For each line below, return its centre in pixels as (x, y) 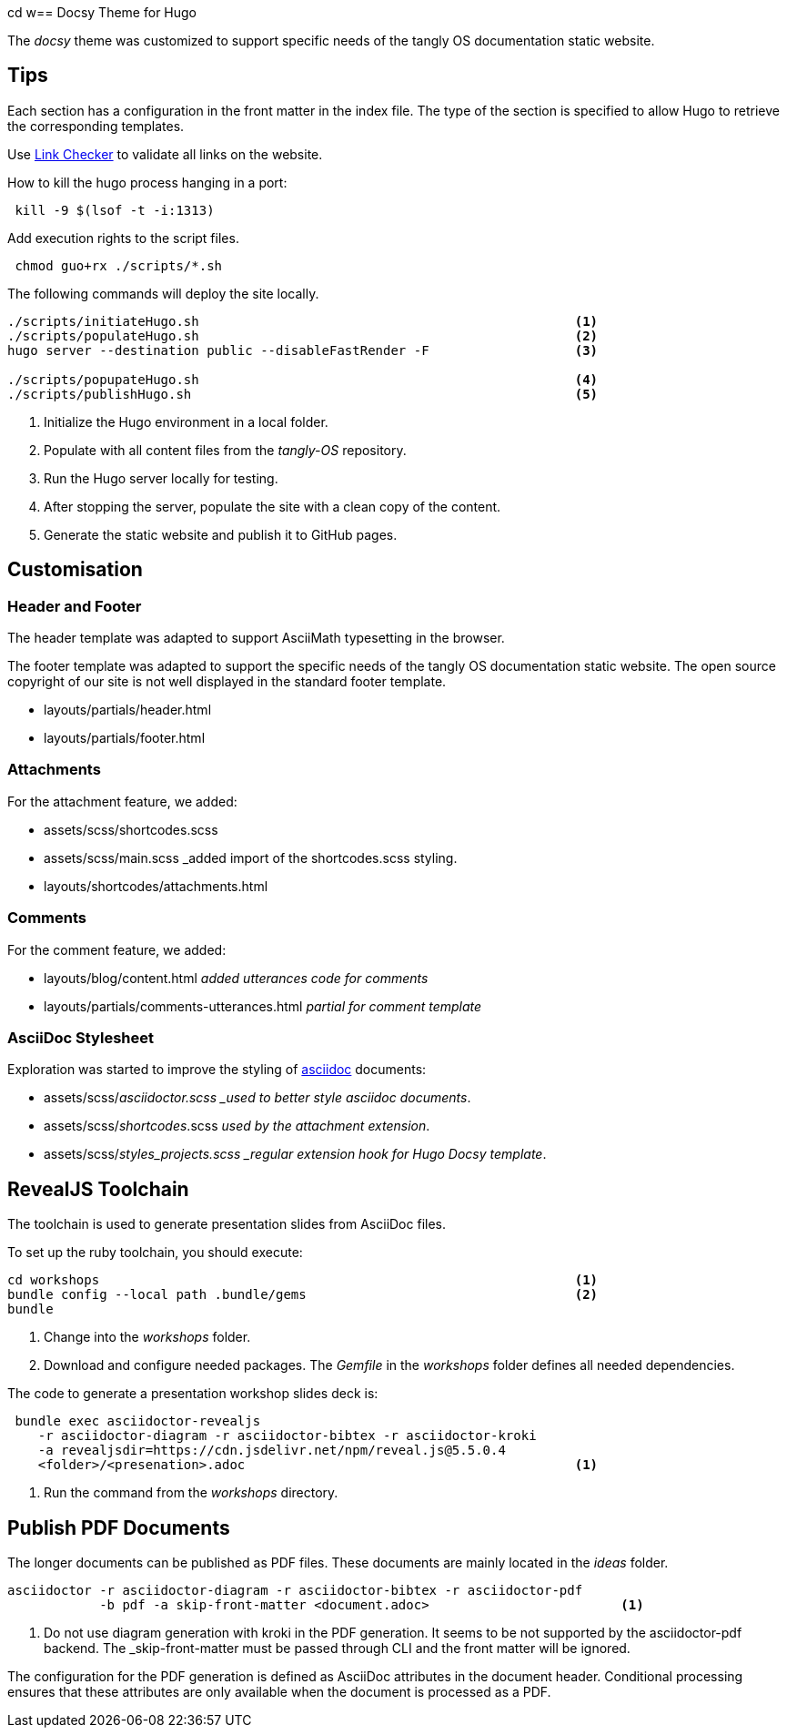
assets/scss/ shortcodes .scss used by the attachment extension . (237, 1126)
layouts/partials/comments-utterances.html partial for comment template (263, 1006)
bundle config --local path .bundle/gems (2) (303, 1295)
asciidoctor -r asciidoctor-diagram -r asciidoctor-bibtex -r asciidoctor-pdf (295, 1590)
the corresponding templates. (96, 126)
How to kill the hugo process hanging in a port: (147, 182)
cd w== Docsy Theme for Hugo (102, 12)
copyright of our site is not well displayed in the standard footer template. (227, 682)
